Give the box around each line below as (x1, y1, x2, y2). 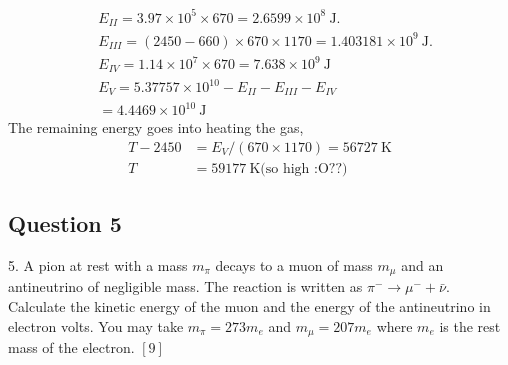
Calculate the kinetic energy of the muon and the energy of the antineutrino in (8, 295, 491, 316)
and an (401, 254, 444, 275)
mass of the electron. (8, 336, 135, 357)
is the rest (439, 315, 501, 336)
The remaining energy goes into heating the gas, (8, 117, 304, 138)
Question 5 (8, 208, 122, 239)
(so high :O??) (260, 161, 348, 176)
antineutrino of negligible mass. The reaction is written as (8, 276, 363, 297)
